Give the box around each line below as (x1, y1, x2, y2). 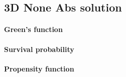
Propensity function (4, 63, 74, 73)
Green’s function (4, 24, 63, 34)
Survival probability (4, 43, 74, 54)
